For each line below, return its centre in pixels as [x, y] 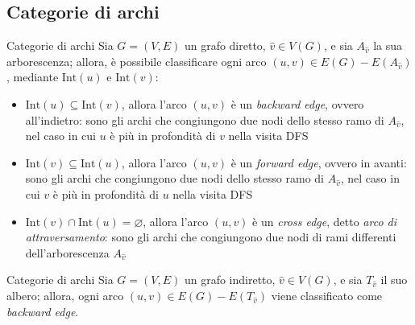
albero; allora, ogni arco [65, 295]
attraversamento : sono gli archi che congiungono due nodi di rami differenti [211, 237]
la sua [388, 45]
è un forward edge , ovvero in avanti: [319, 162]
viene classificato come [327, 295]
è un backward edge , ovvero [297, 103]
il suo [394, 280]
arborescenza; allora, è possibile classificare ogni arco [137, 61]
